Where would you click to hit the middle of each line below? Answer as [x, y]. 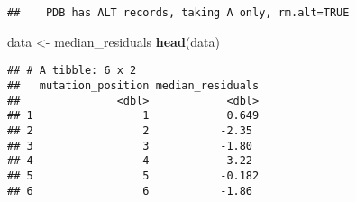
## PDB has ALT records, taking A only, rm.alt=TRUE [178, 13]
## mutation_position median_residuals [133, 85]
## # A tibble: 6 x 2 [72, 71]
